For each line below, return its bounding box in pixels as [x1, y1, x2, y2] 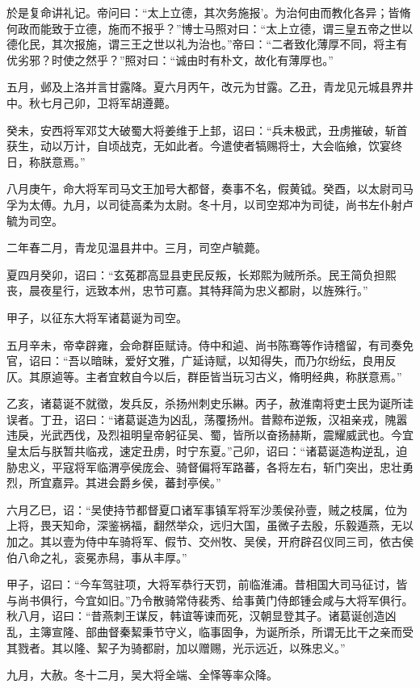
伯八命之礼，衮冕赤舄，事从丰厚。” [6, 548, 187, 565]
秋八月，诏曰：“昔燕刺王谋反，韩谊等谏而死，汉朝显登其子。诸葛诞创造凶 [6, 607, 397, 624]
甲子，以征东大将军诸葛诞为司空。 [6, 308, 187, 325]
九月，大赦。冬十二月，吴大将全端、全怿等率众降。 [6, 666, 278, 683]
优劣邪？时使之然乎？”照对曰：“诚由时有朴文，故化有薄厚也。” [6, 51, 334, 68]
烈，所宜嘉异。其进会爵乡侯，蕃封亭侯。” [6, 474, 221, 491]
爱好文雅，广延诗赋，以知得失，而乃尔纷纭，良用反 [124, 352, 397, 369]
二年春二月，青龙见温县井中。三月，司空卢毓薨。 [6, 239, 267, 256]
